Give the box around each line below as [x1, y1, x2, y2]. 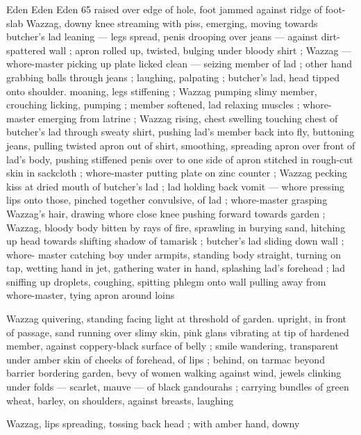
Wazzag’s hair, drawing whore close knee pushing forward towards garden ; [6, 206, 326, 220]
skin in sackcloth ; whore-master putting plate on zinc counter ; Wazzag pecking [6, 165, 348, 180]
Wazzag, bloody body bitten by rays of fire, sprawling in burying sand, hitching [6, 220, 346, 234]
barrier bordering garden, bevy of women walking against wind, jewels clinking [6, 366, 342, 380]
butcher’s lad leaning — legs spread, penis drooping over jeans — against [6, 29, 319, 44]
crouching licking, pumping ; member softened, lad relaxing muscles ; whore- [6, 97, 332, 112]
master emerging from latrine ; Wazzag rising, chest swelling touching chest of [6, 110, 338, 125]
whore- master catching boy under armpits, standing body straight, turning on [6, 247, 342, 261]
